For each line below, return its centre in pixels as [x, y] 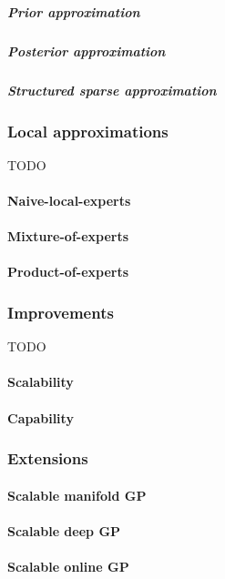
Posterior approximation [87, 51]
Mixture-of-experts [68, 236]
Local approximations [88, 131]
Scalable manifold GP [77, 495]
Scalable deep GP [64, 530]
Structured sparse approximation [112, 90]
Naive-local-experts [69, 200]
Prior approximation [74, 11]
